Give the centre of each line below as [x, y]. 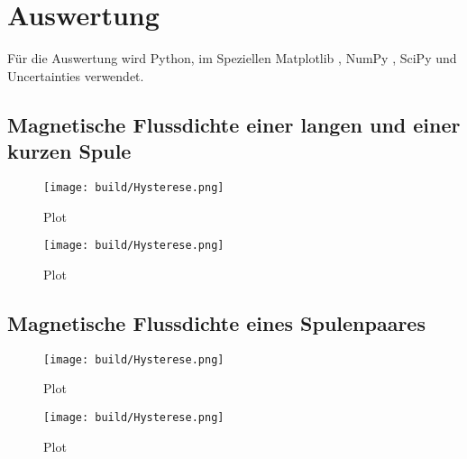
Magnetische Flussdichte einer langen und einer [234, 124]
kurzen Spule [69, 151]
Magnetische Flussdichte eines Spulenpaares [216, 322]
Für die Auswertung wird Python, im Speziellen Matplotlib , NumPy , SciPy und [232, 58]
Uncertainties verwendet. [76, 75]
